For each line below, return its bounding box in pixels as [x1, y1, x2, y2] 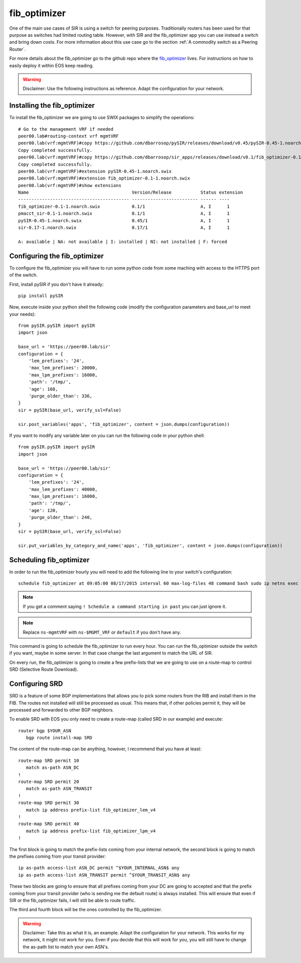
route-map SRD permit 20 [18, 779, 79, 784]
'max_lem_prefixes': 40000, [28, 486, 98, 492]
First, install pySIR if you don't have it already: [9, 281, 104, 287]
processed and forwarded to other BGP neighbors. [9, 707, 114, 713]
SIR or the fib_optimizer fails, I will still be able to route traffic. [9, 897, 136, 903]
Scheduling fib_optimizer [9, 556, 90, 564]
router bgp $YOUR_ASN [18, 728, 71, 734]
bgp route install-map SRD [26, 735, 93, 741]
